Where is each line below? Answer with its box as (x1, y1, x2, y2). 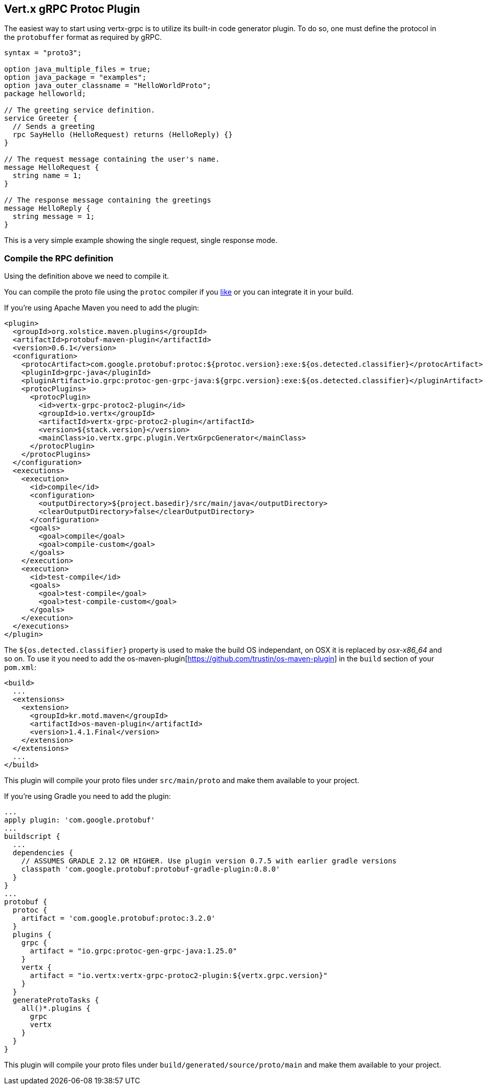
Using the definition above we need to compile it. (4, 272, 169, 281)
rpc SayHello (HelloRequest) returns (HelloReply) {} (12, 130, 233, 139)
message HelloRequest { (4, 163, 99, 172)
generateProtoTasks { (12, 996, 99, 1005)
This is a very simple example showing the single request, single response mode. (4, 236, 277, 245)
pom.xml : (4, 663, 37, 672)
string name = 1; (12, 171, 82, 180)
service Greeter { (4, 114, 78, 123)
